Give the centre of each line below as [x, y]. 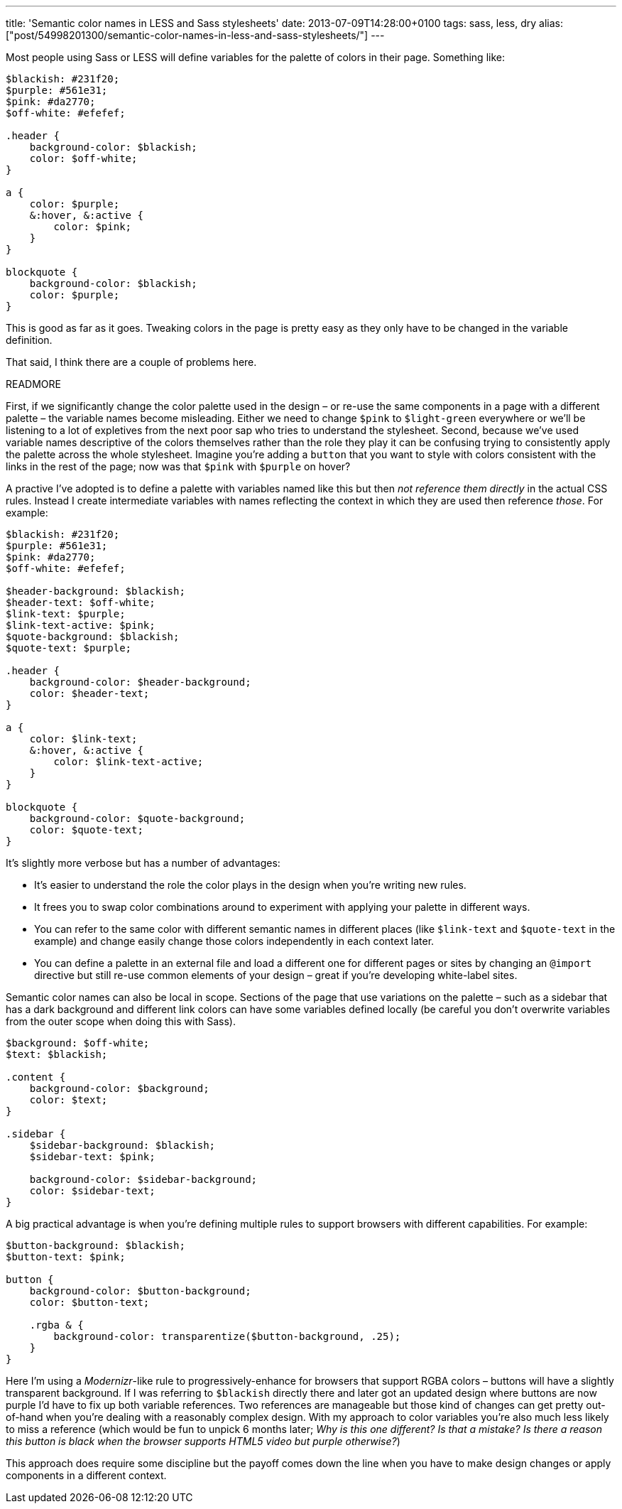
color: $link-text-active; [129, 762]
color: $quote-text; [86, 830]
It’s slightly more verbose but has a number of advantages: [143, 863]
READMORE [33, 384]
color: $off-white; [83, 158]
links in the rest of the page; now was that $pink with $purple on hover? [178, 466]
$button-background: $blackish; [96, 1245]
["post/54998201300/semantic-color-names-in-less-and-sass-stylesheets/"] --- [195, 35]
